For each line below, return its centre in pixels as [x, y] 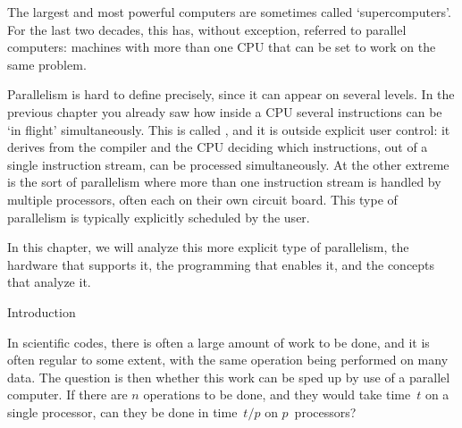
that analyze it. [49, 282]
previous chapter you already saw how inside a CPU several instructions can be [225, 111]
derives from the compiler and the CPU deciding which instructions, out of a [218, 147]
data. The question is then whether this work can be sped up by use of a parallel [229, 377]
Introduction [42, 311]
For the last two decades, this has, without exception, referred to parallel [207, 29]
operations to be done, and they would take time [277, 394]
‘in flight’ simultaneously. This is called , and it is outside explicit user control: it [229, 129]
